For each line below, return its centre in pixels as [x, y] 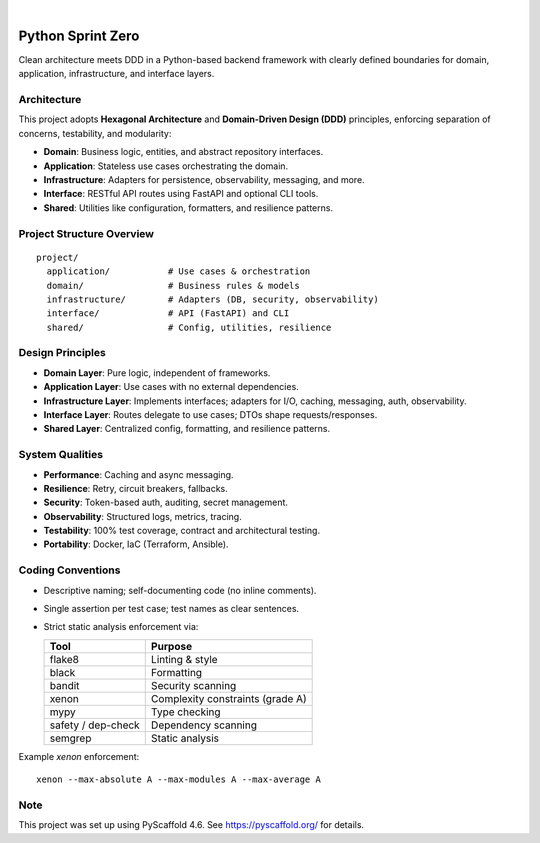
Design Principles [62, 353]
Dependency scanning [203, 725]
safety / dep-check [94, 725]
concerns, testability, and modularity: [95, 133]
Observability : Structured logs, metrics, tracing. [142, 516]
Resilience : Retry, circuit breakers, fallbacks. [136, 488]
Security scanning [193, 685]
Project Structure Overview [86, 233]
